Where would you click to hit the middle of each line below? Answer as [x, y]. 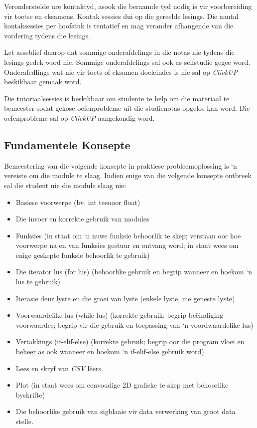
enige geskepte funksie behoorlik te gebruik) [83, 255]
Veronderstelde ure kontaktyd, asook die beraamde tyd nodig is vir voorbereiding [128, 6]
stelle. [24, 421]
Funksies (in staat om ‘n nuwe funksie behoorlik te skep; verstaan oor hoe [128, 235]
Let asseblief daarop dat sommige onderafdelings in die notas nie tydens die [119, 52]
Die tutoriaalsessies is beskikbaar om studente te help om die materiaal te [117, 98]
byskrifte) [30, 394]
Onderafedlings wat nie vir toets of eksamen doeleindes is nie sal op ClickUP [121, 72]
